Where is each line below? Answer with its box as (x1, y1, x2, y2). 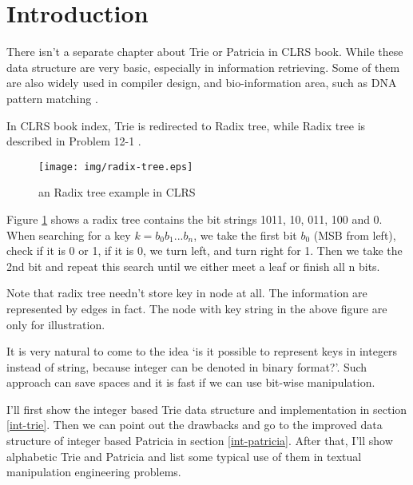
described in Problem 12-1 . (6, 133, 141, 149)
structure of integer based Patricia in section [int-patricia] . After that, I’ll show (6, 432, 393, 449)
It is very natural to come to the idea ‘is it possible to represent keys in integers (6, 343, 398, 360)
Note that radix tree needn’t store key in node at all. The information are (6, 284, 367, 301)
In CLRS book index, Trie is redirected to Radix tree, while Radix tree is (6, 117, 366, 133)
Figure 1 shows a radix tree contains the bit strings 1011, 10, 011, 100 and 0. (6, 210, 383, 227)
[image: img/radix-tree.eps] (38, 161, 193, 173)
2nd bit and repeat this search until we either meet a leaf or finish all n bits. (6, 257, 380, 274)
